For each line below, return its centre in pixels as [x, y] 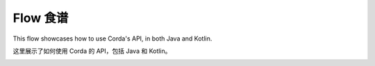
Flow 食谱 [41, 18]
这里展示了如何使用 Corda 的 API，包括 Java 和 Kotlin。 [92, 51]
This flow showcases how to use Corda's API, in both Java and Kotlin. [112, 38]
